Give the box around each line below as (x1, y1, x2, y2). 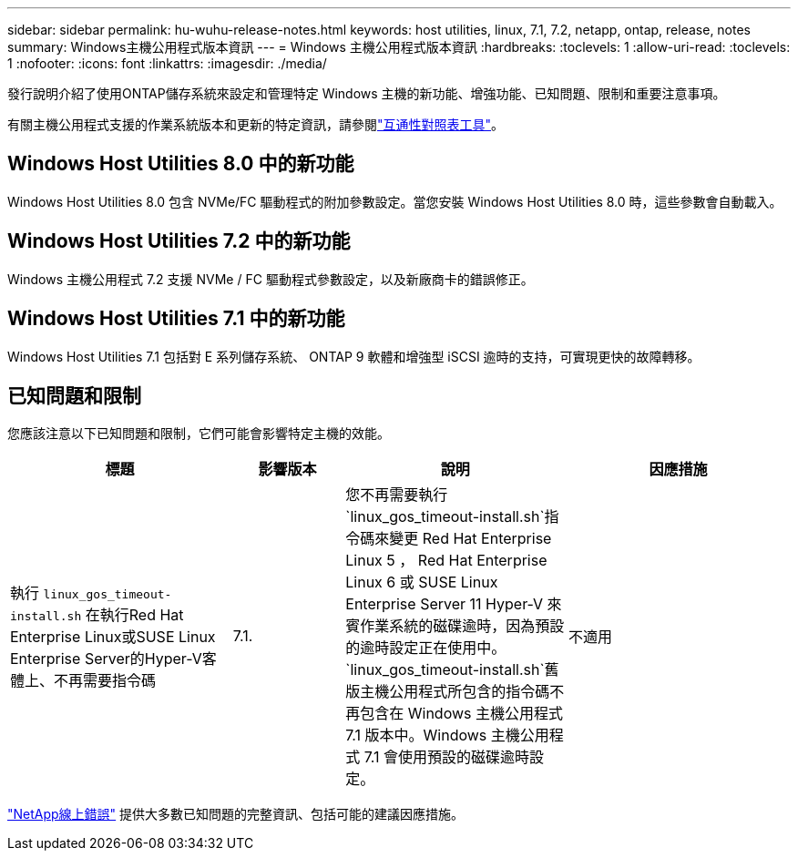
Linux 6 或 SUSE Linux (345, 573, 498, 592)
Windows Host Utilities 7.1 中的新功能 (7, 307, 345, 331)
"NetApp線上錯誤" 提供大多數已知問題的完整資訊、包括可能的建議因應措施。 (7, 806, 465, 822)
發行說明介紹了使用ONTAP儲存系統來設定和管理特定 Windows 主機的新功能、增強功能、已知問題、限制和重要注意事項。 (7, 86, 726, 101)
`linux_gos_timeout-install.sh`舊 (345, 660, 559, 679)
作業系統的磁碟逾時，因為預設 (360, 617, 565, 636)
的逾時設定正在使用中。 (345, 638, 506, 658)
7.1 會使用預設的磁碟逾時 (363, 748, 530, 767)
